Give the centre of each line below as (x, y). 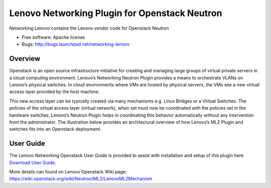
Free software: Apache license (53, 37)
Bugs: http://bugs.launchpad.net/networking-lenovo (76, 44)
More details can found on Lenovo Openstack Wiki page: (68, 172)
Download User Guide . (33, 162)
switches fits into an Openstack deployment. (55, 129)
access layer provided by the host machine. (54, 92)
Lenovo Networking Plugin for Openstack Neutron (116, 13)
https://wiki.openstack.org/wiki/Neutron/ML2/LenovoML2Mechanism (81, 179)
